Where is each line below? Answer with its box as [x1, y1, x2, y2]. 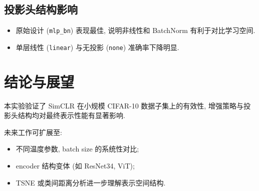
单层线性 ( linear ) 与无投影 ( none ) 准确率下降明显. [16, 41, 179, 52]
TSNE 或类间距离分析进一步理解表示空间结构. [16, 177, 166, 187]
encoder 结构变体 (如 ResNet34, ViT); [16, 160, 135, 171]
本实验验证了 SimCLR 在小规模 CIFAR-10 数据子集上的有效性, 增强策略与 [4, 100, 243, 110]
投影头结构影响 [4, 1, 78, 17]
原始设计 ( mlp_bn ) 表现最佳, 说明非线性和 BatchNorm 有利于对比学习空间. [16, 25, 255, 35]
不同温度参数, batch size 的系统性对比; [16, 143, 139, 154]
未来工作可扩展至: [4, 126, 62, 137]
